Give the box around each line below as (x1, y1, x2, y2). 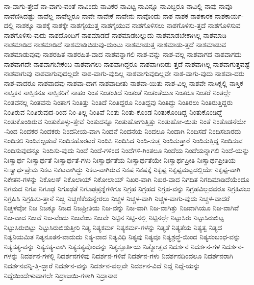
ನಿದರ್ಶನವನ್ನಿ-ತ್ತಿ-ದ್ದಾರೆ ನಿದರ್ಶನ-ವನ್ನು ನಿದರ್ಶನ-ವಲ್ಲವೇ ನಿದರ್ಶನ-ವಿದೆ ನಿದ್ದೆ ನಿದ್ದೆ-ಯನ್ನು (4, 260, 201, 271)
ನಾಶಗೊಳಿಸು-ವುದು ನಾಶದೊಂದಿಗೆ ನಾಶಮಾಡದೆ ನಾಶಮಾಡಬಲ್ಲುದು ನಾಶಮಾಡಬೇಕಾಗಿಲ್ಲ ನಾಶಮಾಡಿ (4, 29, 227, 40)
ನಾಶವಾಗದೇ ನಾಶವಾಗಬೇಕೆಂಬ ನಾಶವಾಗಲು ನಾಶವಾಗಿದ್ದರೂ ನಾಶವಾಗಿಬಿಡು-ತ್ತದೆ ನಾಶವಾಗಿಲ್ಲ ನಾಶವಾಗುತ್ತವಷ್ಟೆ (4, 58, 250, 69)
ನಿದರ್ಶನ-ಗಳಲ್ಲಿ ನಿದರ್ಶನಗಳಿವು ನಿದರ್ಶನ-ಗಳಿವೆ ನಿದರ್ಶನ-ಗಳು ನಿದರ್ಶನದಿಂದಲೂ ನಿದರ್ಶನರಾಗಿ (20, 251, 233, 261)
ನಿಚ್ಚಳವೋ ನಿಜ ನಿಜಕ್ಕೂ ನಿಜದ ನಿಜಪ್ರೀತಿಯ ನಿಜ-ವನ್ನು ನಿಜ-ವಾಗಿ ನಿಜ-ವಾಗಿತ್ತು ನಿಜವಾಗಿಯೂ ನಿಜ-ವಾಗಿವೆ (4, 203, 239, 213)
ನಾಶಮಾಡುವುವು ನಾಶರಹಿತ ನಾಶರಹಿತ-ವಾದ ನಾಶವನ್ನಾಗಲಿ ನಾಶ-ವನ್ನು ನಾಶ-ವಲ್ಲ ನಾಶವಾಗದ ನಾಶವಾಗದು (4, 49, 242, 59)
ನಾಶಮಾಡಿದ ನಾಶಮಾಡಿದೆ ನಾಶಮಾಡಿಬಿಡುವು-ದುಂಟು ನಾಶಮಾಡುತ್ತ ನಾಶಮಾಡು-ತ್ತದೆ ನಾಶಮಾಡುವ (4, 39, 227, 50)
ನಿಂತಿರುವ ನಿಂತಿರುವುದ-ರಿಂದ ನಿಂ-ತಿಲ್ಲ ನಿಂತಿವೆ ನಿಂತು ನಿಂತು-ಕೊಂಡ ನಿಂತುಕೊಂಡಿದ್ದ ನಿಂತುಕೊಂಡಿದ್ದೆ (4, 106, 222, 117)
